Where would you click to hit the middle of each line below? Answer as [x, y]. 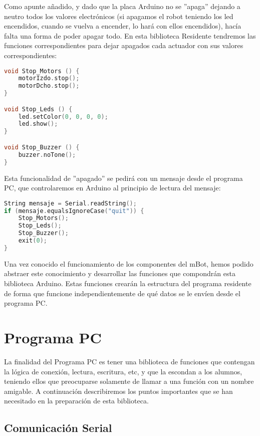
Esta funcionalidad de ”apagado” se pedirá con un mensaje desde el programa [123, 178]
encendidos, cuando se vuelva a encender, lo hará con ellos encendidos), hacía [123, 26]
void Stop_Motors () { [42, 71]
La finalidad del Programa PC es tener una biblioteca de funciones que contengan [129, 361]
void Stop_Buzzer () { [42, 147]
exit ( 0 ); [33, 241]
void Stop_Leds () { [38, 109]
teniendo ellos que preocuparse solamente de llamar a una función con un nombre [129, 381]
